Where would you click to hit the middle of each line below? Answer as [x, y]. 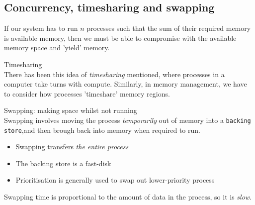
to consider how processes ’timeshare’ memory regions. [87, 93]
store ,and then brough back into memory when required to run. [102, 130]
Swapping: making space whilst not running [71, 110]
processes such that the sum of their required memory [169, 28]
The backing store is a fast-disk [63, 163]
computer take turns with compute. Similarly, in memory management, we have [126, 84]
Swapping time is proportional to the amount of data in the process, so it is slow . [128, 197]
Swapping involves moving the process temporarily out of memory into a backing [127, 120]
